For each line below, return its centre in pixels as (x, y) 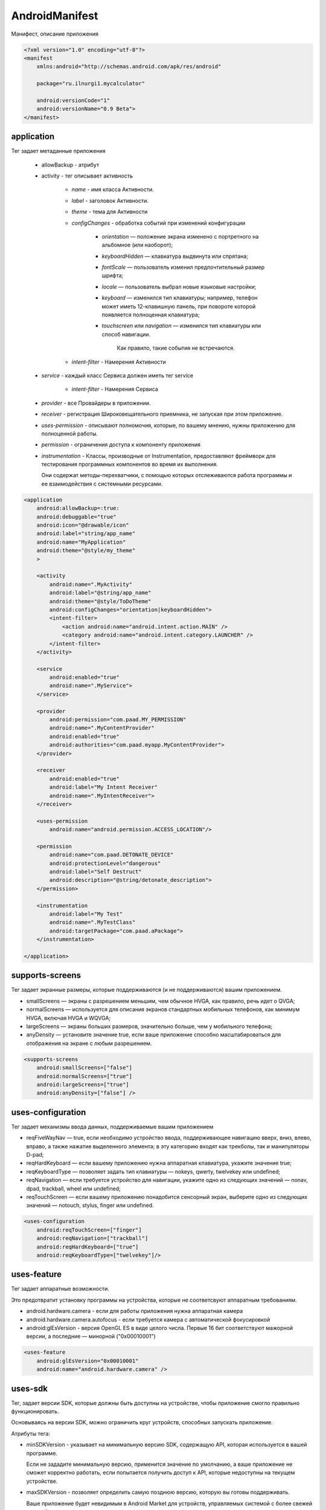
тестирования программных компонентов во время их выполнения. (130, 464)
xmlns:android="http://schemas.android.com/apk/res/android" (129, 67)
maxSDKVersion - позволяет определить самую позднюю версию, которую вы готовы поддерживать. (158, 1492)
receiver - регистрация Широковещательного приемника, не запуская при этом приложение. (162, 414)
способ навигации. (126, 334)
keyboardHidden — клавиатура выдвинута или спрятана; (175, 256)
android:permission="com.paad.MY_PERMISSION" (118, 720)
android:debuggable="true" (77, 517)
